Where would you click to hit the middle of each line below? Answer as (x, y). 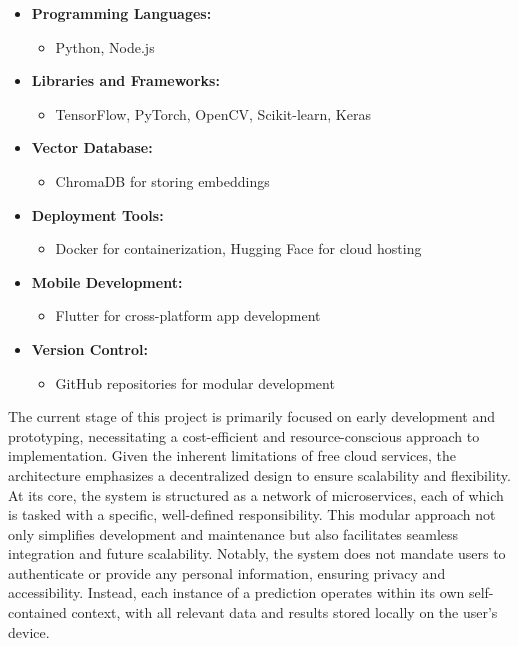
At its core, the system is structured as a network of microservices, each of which (256, 494)
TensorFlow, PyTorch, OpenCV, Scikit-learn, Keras (213, 113)
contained (37, 612)
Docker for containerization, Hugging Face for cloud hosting (238, 248)
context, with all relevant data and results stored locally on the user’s (284, 612)
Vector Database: (92, 147)
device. (29, 631)
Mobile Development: (107, 281)
